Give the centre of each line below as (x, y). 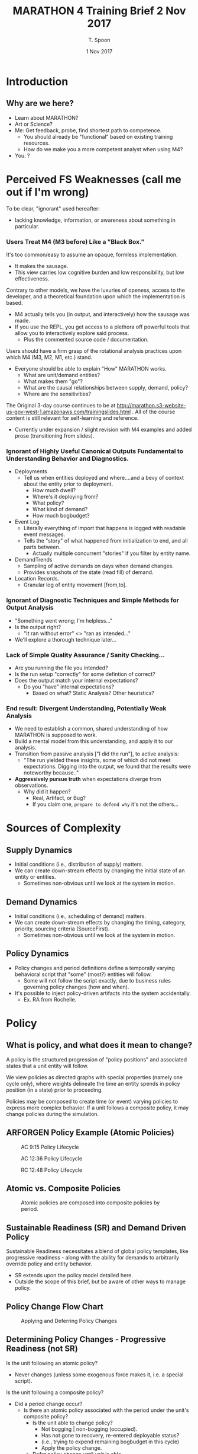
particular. (27, 226)
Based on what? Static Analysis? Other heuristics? (93, 693)
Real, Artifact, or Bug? (59, 798)
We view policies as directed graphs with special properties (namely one (95, 1077)
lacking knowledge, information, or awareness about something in (95, 220)
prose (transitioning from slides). (54, 436)
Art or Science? (34, 124)
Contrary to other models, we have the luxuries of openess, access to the (95, 290)
